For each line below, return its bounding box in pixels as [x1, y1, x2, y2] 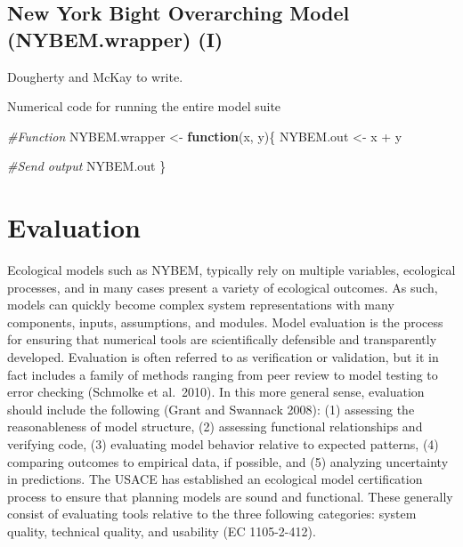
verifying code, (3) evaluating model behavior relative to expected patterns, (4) [7, 435, 439, 454]
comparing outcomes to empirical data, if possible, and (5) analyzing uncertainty [7, 452, 449, 471]
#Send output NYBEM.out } [7, 157, 167, 175]
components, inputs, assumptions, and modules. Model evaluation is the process [7, 312, 443, 331]
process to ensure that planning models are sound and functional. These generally [7, 487, 453, 505]
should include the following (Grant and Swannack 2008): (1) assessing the [7, 399, 415, 418]
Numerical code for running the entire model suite [7, 97, 281, 116]
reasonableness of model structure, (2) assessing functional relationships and [7, 417, 423, 436]
